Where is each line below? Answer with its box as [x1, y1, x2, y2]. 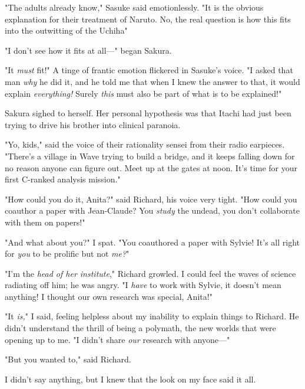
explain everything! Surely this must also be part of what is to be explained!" [5, 87, 282, 99]
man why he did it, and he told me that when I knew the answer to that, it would [5, 75, 300, 87]
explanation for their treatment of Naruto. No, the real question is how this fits [5, 12, 291, 25]
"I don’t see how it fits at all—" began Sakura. [5, 44, 172, 56]
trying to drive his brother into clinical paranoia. [5, 118, 181, 130]
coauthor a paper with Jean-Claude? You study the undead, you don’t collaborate [5, 204, 300, 217]
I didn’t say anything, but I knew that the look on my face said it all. [5, 372, 256, 385]
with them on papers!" [5, 215, 85, 228]
